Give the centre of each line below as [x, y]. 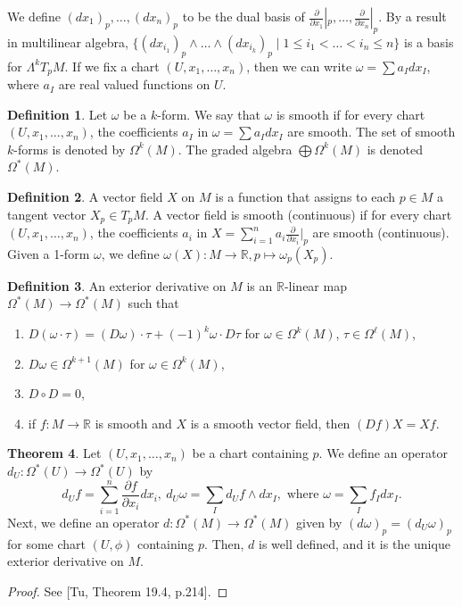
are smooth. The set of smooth [371, 132]
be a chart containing [250, 453]
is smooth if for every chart [351, 114]
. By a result [412, 16]
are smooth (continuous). [381, 233]
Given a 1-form [49, 253]
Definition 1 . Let [58, 114]
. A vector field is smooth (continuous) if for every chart [298, 214]
